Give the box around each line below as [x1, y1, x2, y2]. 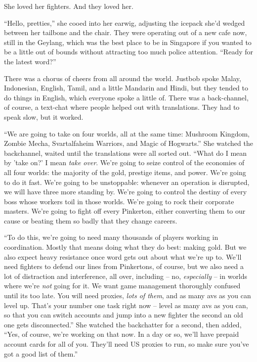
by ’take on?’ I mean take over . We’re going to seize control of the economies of [4, 157, 245, 168]
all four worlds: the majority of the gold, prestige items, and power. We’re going [4, 167, 246, 177]
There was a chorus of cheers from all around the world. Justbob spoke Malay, [4, 73, 241, 83]
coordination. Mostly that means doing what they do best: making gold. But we [4, 242, 247, 252]
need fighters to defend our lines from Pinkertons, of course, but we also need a [4, 261, 244, 271]
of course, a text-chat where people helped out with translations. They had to [4, 102, 240, 112]
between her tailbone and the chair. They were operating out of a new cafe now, [4, 27, 247, 38]
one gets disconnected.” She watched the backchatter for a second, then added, [4, 319, 242, 329]
